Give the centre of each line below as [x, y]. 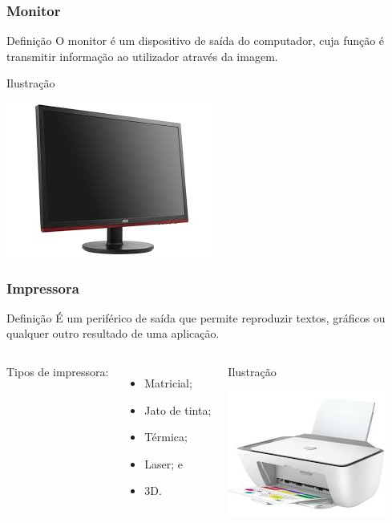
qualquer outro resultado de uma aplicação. [113, 333]
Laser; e [164, 463]
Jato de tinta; [178, 409]
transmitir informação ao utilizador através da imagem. [142, 56]
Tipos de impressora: [58, 371]
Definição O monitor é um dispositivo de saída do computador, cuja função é [196, 41]
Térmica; [166, 437]
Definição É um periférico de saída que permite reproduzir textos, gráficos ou [196, 317]
